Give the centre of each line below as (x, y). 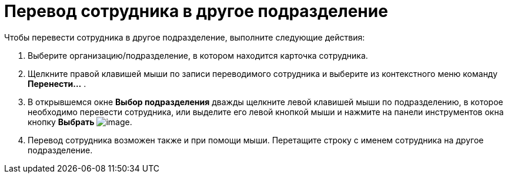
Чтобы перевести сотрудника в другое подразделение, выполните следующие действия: (185, 37)
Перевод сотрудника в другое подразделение (196, 11)
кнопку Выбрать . (80, 122)
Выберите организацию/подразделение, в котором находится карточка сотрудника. (198, 55)
